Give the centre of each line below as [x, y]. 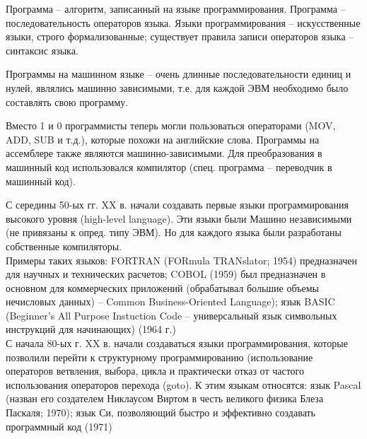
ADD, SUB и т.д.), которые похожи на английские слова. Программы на [163, 139]
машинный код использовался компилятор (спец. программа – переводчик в [169, 166]
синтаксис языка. [42, 50]
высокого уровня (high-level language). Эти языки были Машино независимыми [179, 218]
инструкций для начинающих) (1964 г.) [91, 329]
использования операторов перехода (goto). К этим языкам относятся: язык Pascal [183, 384]
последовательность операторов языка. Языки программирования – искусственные [183, 22]
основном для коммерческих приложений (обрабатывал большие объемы [162, 287]
